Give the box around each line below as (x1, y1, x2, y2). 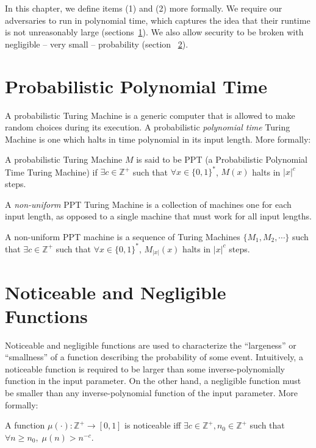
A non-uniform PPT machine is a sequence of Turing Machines (5, 230, 240, 243)
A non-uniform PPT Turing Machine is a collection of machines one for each (5, 197, 292, 210)
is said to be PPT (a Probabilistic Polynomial (136, 153, 307, 166)
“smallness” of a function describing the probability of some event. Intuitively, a (5, 350, 303, 363)
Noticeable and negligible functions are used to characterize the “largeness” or (5, 338, 296, 351)
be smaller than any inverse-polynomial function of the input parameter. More (5, 386, 298, 399)
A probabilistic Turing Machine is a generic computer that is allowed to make (5, 108, 295, 121)
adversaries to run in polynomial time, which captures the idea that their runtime (5, 13, 311, 26)
